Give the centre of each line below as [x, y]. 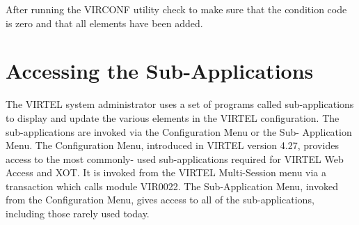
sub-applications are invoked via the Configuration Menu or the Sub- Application [179, 131]
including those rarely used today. [78, 214]
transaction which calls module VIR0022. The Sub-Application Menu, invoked [172, 186]
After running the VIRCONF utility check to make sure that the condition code [176, 9]
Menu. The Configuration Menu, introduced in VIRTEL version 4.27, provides [172, 145]
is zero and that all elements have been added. [104, 23]
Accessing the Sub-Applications [160, 71]
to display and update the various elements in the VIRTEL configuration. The [173, 117]
